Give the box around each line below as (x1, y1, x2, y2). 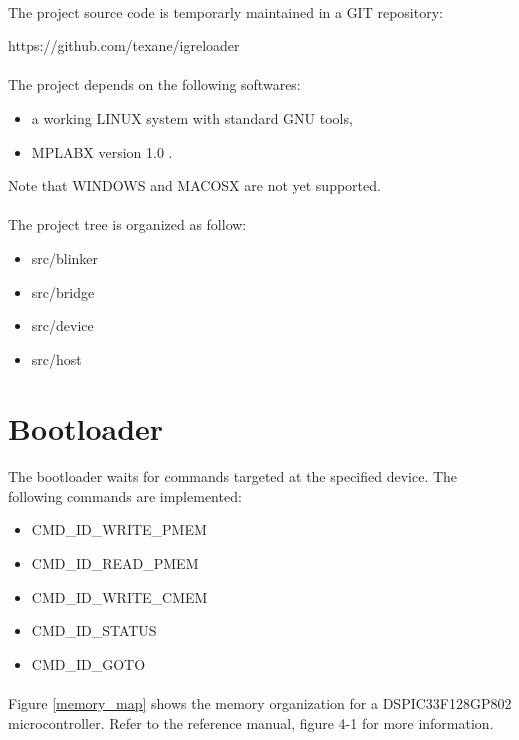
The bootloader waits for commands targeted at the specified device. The (8, 466, 458, 487)
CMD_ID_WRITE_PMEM (31, 519, 207, 540)
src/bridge (31, 281, 95, 302)
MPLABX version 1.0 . (31, 141, 173, 162)
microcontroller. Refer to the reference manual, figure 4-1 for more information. (8, 712, 494, 733)
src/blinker (31, 247, 99, 268)
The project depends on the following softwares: (8, 74, 301, 95)
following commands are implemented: (8, 485, 242, 506)
